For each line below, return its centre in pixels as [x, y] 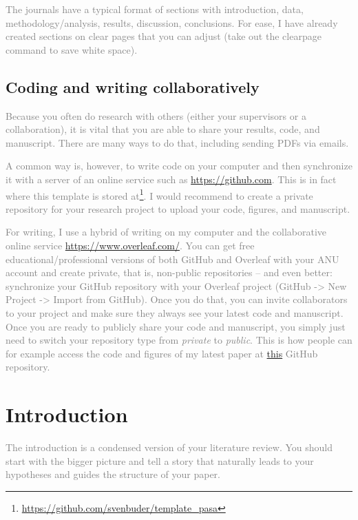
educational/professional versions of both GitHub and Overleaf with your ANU [172, 259]
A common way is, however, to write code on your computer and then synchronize [179, 166]
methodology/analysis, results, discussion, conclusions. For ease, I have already [172, 22]
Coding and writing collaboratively [133, 86]
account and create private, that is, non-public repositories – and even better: [169, 272]
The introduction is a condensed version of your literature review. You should [169, 447]
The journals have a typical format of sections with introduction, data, [155, 9]
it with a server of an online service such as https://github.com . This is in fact [171, 179]
